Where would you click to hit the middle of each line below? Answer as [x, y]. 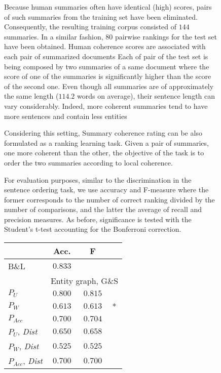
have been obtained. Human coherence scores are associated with [105, 46]
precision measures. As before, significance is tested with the [98, 219]
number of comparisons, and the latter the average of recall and [103, 209]
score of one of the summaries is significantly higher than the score [108, 76]
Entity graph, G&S [84, 281]
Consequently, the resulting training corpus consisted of [90, 27]
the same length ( [31, 96]
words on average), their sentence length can [146, 96]
